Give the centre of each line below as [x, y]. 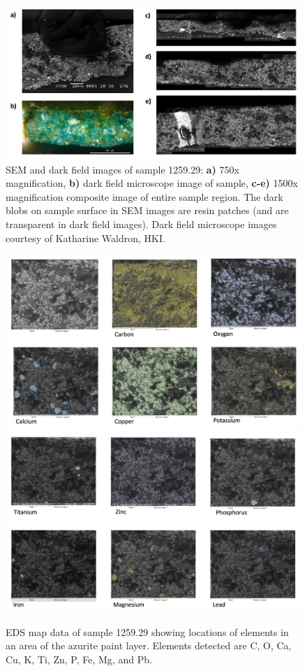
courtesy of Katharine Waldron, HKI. [85, 238]
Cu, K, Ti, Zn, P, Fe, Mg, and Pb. [79, 659]
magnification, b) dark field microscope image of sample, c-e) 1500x [152, 183]
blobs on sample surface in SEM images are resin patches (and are [147, 210]
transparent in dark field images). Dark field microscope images [141, 224]
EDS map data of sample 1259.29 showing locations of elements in [147, 631]
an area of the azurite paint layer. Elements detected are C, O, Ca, [149, 645]
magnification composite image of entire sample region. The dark [144, 196]
